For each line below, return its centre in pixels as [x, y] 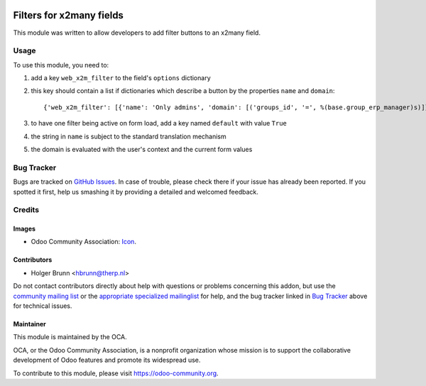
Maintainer [29, 324]
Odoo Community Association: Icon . [83, 242]
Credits [26, 210]
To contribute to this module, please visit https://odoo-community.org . [116, 373]
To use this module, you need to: [61, 65]
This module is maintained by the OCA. [70, 337]
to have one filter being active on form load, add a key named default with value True [159, 123]
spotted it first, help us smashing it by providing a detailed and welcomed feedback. [136, 192]
